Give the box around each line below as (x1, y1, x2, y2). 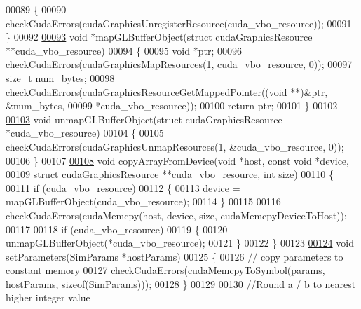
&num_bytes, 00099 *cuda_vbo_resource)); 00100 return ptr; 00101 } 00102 (6, 98, 338, 113)
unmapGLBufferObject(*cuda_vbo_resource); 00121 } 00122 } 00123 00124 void (6, 235, 354, 250)
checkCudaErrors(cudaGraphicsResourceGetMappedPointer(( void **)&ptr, (6, 84, 328, 99)
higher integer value (6, 290, 90, 305)
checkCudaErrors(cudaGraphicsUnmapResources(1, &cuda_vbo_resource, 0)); (6, 139, 344, 153)
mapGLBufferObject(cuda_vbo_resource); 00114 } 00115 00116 (6, 194, 281, 209)
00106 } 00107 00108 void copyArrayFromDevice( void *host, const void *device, (6, 153, 349, 167)
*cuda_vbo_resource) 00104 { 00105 (6, 125, 164, 140)
